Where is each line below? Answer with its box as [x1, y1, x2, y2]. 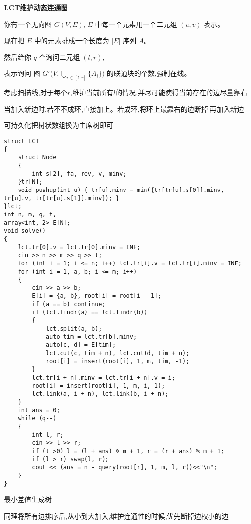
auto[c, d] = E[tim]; [45, 341, 116, 349]
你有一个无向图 [4, 19, 52, 29]
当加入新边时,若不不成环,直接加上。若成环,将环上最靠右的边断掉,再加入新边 [4, 103, 244, 114]
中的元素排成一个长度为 [34, 35, 109, 46]
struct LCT [4, 138, 39, 145]
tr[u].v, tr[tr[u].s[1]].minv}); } [4, 194, 120, 202]
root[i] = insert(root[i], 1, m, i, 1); [32, 382, 165, 389]
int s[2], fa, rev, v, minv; [32, 170, 126, 177]
